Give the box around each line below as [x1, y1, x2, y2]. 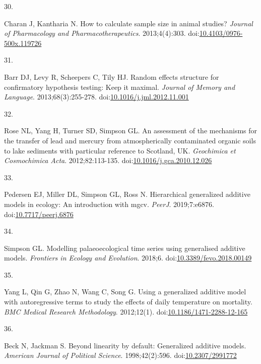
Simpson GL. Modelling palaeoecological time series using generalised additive [4, 242, 245, 253]
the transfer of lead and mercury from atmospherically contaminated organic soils [4, 135, 256, 145]
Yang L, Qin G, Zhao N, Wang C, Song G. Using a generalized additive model [4, 286, 246, 297]
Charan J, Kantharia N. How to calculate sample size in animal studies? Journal [4, 18, 253, 28]
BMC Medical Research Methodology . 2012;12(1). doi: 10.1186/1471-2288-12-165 [4, 306, 248, 317]
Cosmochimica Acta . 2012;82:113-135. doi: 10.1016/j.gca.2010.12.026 [4, 155, 212, 166]
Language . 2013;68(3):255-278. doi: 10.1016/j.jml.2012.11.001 [4, 91, 189, 102]
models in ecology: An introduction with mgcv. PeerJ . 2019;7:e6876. [4, 198, 214, 209]
